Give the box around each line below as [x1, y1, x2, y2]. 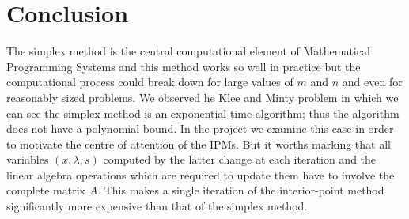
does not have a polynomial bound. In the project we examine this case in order [6, 120, 394, 137]
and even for [342, 74, 403, 90]
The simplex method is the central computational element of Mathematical [6, 43, 370, 59]
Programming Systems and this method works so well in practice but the [6, 58, 361, 74]
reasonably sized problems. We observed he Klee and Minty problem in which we [6, 89, 399, 105]
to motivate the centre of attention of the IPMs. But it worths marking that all [6, 135, 391, 152]
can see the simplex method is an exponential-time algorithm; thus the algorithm [6, 104, 400, 121]
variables [6, 151, 49, 168]
